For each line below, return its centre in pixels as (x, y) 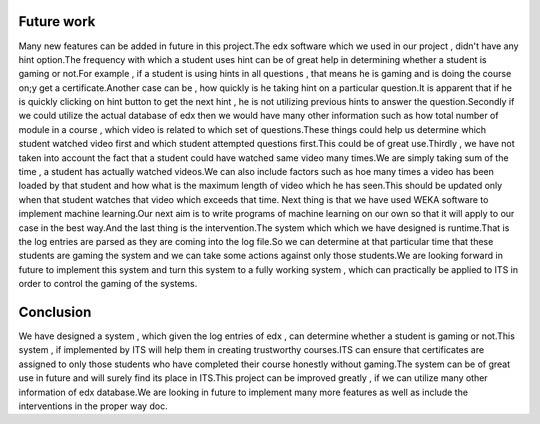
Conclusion (55, 311)
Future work (57, 21)
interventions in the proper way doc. (93, 406)
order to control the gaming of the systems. (108, 284)
